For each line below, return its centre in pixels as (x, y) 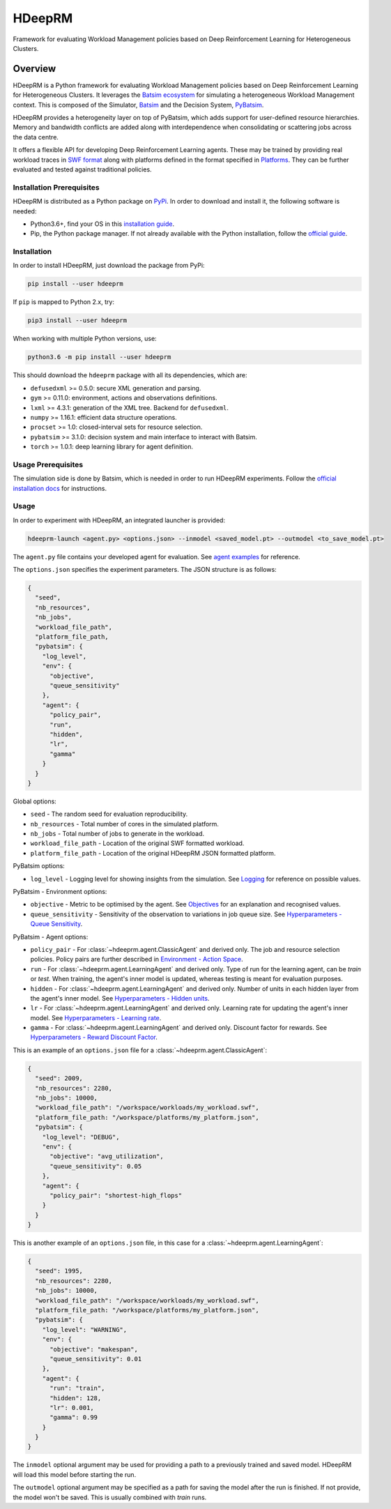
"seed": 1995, (59, 1271)
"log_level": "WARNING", (85, 1329)
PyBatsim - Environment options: (60, 892)
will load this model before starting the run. (75, 1474)
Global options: (35, 801)
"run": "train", (77, 1388)
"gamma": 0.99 (74, 1418)
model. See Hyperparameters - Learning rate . (96, 1017)
